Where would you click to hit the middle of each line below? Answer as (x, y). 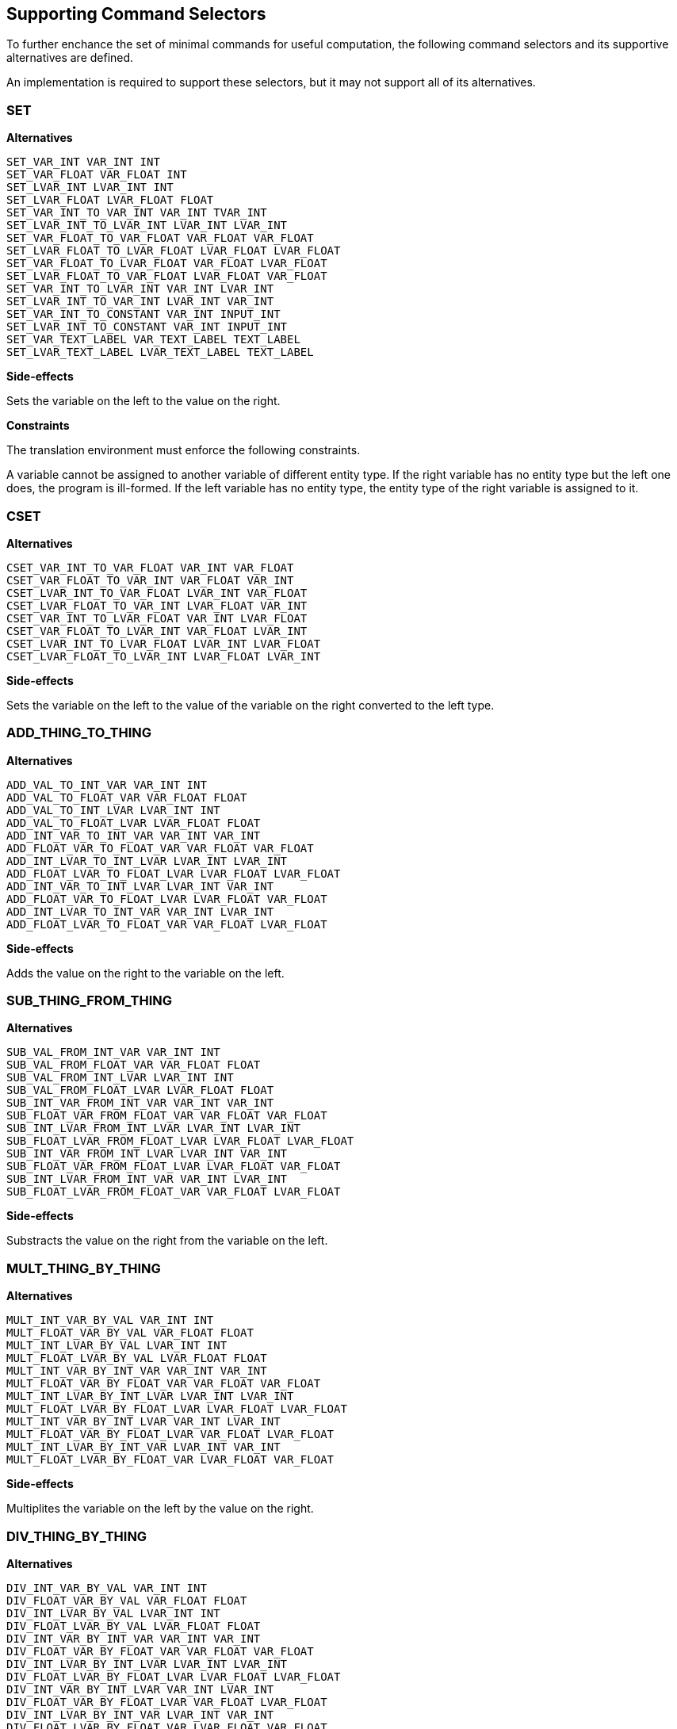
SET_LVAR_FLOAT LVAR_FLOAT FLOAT (110, 200)
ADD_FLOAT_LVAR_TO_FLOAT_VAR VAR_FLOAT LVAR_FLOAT (167, 924)
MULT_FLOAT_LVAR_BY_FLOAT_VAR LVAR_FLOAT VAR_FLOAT (170, 1460)
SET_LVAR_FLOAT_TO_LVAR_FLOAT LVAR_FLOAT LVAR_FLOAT (174, 251)
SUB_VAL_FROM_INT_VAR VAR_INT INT (113, 1052)
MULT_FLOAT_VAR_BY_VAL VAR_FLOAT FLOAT (130, 1333)
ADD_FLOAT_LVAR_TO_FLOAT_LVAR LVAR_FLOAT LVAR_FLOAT (174, 873)
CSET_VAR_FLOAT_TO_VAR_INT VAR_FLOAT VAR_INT (150, 580)
